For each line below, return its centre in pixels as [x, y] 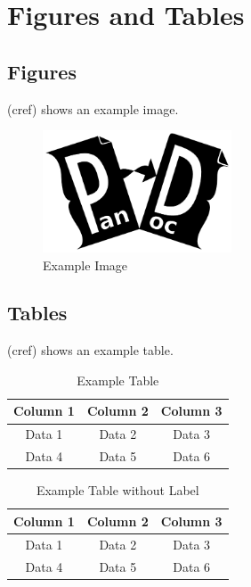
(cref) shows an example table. [90, 350]
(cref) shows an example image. [93, 108]
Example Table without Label [117, 490]
